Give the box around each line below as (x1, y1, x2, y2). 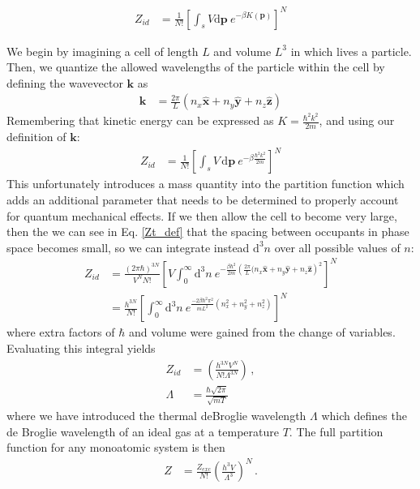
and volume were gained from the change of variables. (128, 324, 396, 341)
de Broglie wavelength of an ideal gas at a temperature (6, 423, 279, 440)
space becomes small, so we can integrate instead (6, 238, 250, 255)
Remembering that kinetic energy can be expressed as (6, 112, 274, 129)
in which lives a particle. (290, 42, 412, 59)
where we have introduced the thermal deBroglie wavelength (6, 407, 306, 424)
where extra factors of (6, 324, 115, 341)
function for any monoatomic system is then (6, 439, 225, 456)
